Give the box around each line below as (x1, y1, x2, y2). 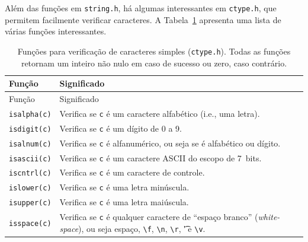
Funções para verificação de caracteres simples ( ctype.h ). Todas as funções (17, 44, 291, 57)
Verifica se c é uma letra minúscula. (59, 181, 190, 193)
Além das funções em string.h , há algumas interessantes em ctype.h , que (5, 2, 277, 14)
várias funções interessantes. (5, 25, 107, 37)
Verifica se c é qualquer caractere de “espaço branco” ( (59, 211, 258, 223)
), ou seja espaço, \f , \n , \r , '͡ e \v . (78, 222, 206, 234)
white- (258, 211, 280, 223)
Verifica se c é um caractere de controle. (59, 166, 205, 179)
